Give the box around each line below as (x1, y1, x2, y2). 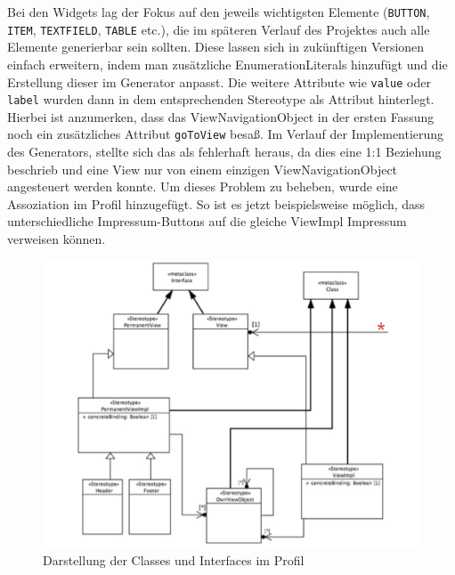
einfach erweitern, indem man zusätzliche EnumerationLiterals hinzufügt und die (7, 54, 448, 73)
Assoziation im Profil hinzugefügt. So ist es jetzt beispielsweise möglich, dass (7, 194, 426, 213)
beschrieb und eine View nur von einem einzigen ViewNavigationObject (7, 159, 398, 178)
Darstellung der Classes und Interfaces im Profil (43, 551, 305, 570)
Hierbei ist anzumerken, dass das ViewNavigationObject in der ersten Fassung (7, 107, 435, 126)
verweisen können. (7, 230, 106, 248)
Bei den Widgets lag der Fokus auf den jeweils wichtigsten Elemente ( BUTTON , (7, 3, 430, 20)
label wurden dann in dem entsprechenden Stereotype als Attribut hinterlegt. (7, 90, 435, 109)
